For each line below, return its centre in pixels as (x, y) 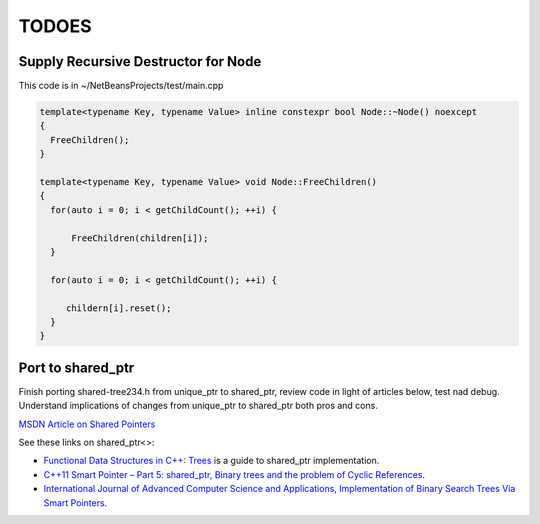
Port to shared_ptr (76, 367)
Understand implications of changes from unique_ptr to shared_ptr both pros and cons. (198, 406)
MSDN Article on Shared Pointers (87, 424)
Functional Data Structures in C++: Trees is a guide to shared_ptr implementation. (211, 461)
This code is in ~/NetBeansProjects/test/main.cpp (121, 86)
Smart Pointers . (75, 502)
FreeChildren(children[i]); (140, 238)
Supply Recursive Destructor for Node (140, 61)
